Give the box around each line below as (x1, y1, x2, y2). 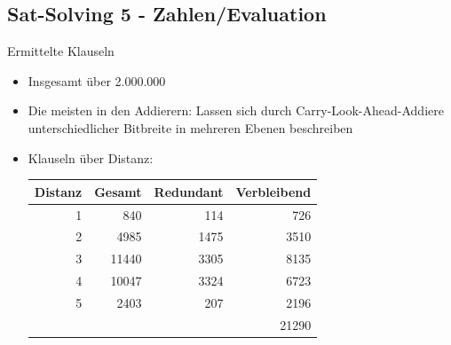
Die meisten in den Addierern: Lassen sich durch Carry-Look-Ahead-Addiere (28, 101, 444, 120)
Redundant (154, 182, 224, 200)
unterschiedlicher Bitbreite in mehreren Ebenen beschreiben (28, 118, 353, 137)
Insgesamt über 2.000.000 (28, 71, 166, 90)
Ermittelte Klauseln (7, 42, 115, 60)
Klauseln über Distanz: (28, 148, 154, 167)
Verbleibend (235, 182, 312, 200)
